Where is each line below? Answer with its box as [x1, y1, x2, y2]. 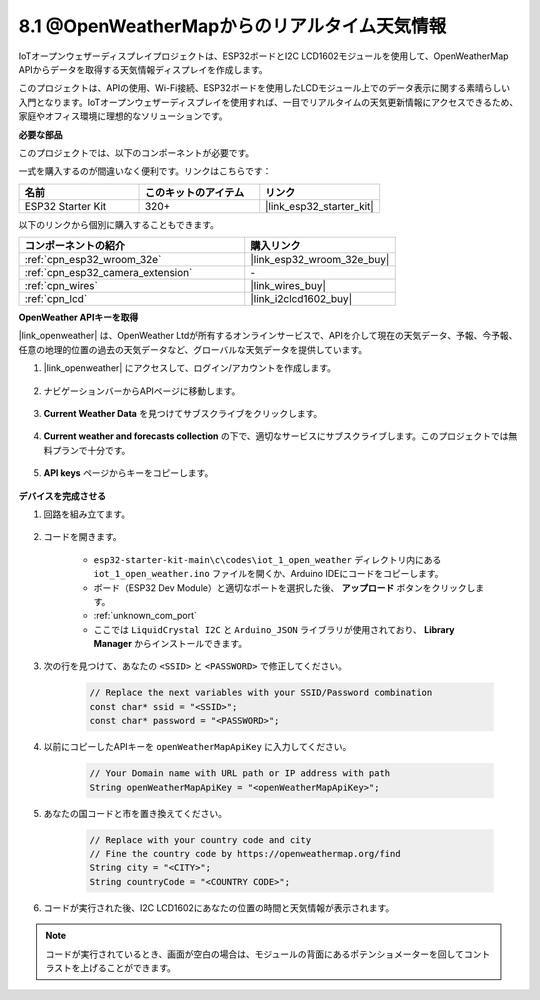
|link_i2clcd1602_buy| [250, 292, 353, 306]
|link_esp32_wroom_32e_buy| [250, 253, 390, 267]
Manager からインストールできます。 [93, 638, 248, 650]
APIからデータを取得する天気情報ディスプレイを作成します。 [18, 63, 268, 75]
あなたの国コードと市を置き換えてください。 [43, 807, 227, 819]
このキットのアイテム [144, 185, 245, 199]
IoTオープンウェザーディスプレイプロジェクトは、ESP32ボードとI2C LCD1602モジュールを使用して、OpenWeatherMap [18, 50, 509, 62]
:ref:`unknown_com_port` [93, 610, 197, 622]
